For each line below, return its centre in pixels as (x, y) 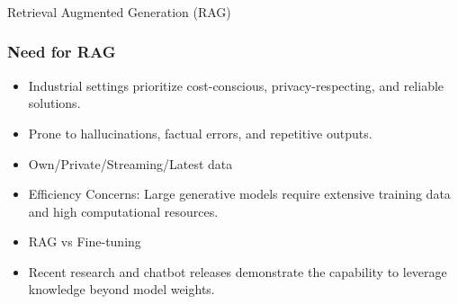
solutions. (54, 103)
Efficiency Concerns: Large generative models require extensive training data (239, 194)
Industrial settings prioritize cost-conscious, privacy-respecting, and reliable (236, 85)
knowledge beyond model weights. (121, 289)
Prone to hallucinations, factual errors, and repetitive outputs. (200, 133)
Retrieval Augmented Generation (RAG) (119, 11)
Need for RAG (62, 52)
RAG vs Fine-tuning (85, 241)
